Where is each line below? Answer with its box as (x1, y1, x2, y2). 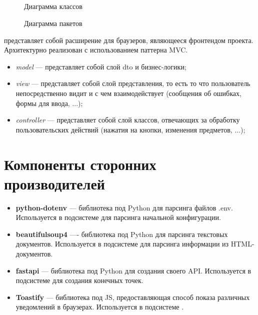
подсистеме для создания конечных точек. (15, 275, 143, 285)
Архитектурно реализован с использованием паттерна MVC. (4, 44, 188, 55)
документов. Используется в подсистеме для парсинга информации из (15, 238, 229, 249)
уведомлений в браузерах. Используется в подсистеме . (15, 301, 184, 312)
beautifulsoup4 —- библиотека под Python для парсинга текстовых (15, 228, 228, 239)
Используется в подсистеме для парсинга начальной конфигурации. (15, 212, 221, 222)
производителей (4, 173, 105, 193)
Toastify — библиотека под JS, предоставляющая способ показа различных (15, 291, 250, 302)
